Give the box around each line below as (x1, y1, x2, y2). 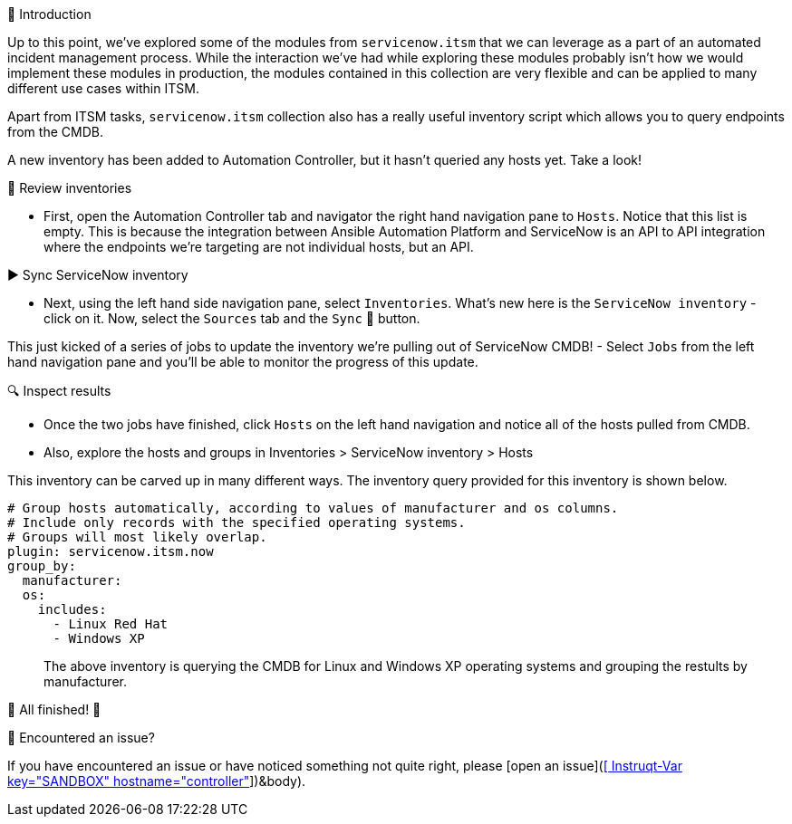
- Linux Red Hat (53, 617, 169, 631)
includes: (37, 602, 107, 617)
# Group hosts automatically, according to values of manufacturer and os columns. (7, 501, 619, 515)
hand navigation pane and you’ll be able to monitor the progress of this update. (7, 354, 478, 369)
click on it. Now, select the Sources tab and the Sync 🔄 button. (43, 311, 420, 326)
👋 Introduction (7, 6, 92, 22)
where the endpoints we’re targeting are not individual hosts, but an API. (43, 239, 474, 254)
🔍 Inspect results (7, 383, 111, 398)
